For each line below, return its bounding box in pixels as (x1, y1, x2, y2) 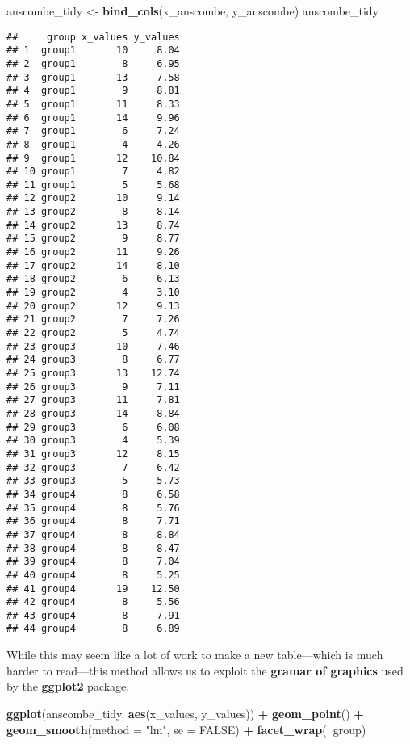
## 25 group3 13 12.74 (6, 368, 180, 379)
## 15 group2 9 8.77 (6, 233, 180, 245)
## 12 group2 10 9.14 (6, 192, 180, 204)
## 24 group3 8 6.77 (6, 354, 180, 366)
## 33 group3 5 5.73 (6, 475, 180, 487)
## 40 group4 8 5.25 (6, 569, 180, 581)
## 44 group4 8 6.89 (6, 623, 180, 635)
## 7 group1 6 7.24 (6, 125, 180, 137)
